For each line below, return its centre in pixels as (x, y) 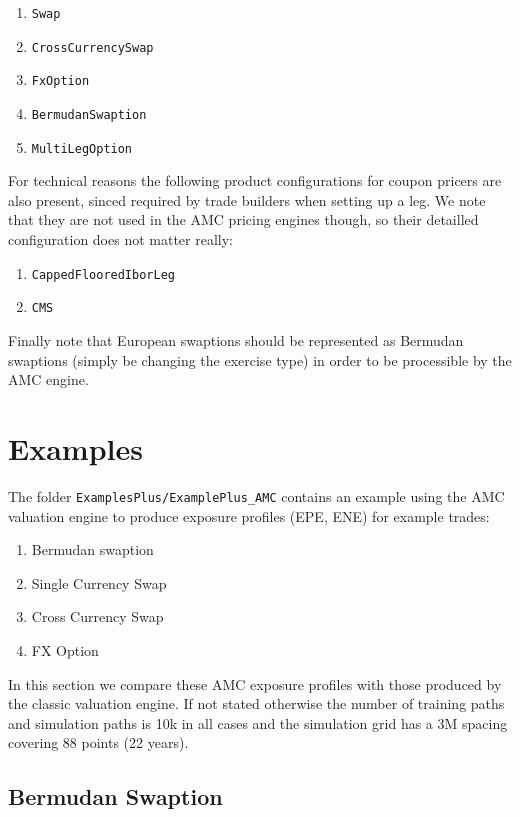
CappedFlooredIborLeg (103, 274)
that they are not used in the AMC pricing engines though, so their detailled (243, 219)
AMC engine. (48, 379)
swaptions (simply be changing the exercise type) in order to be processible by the (260, 359)
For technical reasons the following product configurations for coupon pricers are (255, 180)
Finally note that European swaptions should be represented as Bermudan (236, 339)
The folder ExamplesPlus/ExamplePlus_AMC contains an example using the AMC (256, 495)
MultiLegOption (82, 148)
